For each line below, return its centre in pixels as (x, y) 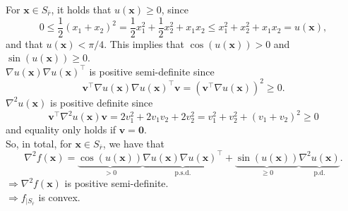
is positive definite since (102, 102)
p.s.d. (183, 173)
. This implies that (144, 43)
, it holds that (81, 9)
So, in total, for (39, 143)
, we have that (133, 143)
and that (24, 43)
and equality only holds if (61, 129)
